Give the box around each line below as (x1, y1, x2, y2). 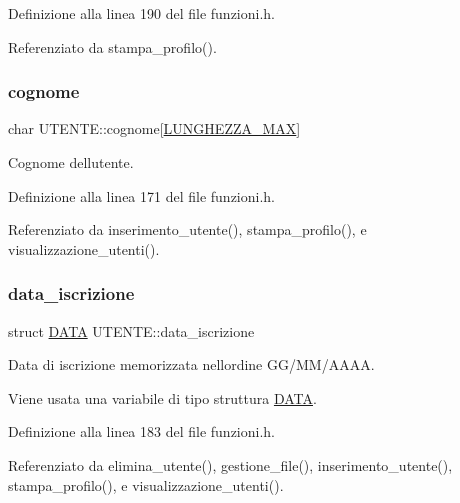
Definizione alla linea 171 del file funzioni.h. (8, 185, 276, 206)
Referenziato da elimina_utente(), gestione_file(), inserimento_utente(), (8, 454, 453, 475)
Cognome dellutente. (8, 152, 134, 172)
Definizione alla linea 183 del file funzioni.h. (8, 421, 276, 442)
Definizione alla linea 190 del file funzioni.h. (8, 3, 276, 23)
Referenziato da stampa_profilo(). (8, 36, 217, 57)
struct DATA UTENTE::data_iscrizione (8, 320, 255, 341)
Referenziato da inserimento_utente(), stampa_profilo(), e (8, 219, 367, 240)
